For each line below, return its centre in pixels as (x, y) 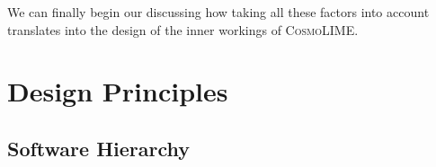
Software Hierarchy (99, 148)
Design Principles (118, 91)
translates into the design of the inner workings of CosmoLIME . (183, 29)
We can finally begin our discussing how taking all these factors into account (218, 12)
